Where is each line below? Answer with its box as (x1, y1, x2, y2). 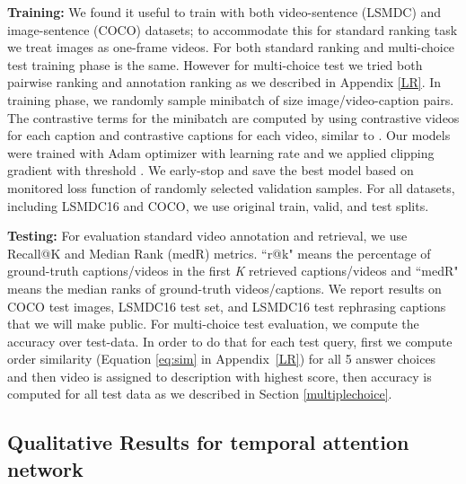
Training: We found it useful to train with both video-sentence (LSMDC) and (7, 3, 442, 21)
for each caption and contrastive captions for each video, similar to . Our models (7, 126, 451, 145)
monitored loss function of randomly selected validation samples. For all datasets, (7, 178, 455, 197)
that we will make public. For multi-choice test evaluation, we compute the (7, 314, 419, 333)
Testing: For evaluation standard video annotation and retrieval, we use (7, 226, 408, 245)
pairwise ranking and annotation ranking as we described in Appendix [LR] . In (7, 73, 442, 92)
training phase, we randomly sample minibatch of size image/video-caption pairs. (7, 90, 454, 109)
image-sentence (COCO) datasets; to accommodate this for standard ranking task (7, 20, 458, 39)
